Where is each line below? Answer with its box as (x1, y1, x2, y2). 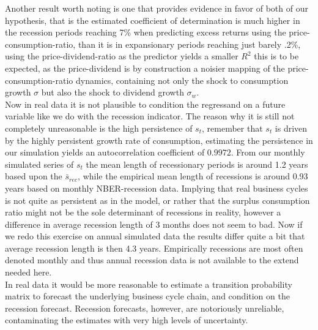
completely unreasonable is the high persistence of (5, 121, 193, 134)
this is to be (254, 50, 299, 62)
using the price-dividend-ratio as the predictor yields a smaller (5, 50, 239, 62)
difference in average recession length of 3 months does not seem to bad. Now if (5, 217, 303, 230)
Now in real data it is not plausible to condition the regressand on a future (5, 97, 286, 110)
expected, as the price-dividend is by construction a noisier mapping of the (5, 61, 285, 74)
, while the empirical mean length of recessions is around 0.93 (78, 170, 308, 182)
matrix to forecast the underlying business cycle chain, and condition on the (5, 290, 290, 302)
